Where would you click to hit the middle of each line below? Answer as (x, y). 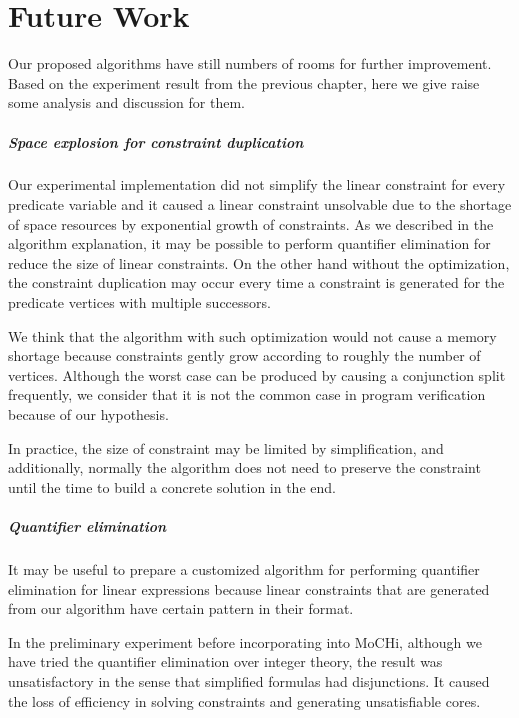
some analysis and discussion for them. (126, 102)
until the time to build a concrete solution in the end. (172, 486)
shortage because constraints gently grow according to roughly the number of (244, 355)
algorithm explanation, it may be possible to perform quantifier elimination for (249, 243)
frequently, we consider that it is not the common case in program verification (247, 394)
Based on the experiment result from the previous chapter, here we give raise (244, 82)
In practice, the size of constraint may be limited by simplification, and (226, 447)
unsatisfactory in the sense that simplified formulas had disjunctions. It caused (249, 680)
